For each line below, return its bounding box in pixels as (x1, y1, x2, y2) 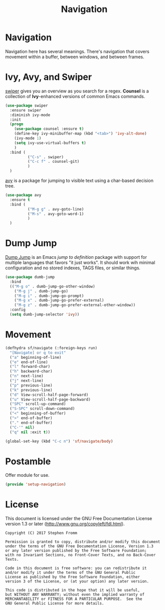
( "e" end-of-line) (10, 359, 49, 365)
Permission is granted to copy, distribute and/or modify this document (5, 539, 160, 545)
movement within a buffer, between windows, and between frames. (5, 54, 144, 60)
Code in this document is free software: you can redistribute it (5, 566, 147, 571)
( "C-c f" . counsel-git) (27, 159, 80, 164)
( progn (10, 122, 24, 127)
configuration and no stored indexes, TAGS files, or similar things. (5, 265, 140, 271)
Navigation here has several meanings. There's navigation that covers (5, 48, 149, 54)
